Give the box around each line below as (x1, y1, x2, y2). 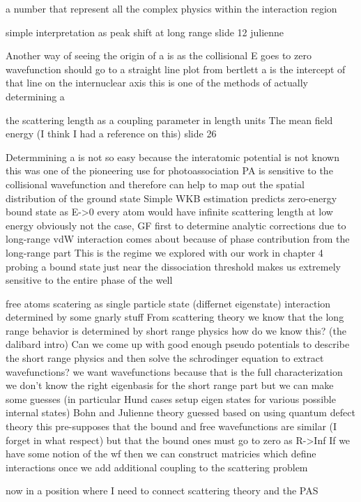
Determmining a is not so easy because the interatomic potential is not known (6, 149, 339, 164)
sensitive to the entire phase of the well (6, 273, 173, 287)
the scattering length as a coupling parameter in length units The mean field (6, 112, 333, 127)
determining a (6, 89, 65, 103)
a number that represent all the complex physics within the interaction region (6, 1, 337, 15)
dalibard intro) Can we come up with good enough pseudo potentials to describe (6, 337, 350, 351)
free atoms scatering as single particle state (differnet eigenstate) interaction (6, 296, 331, 310)
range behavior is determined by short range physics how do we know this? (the (6, 323, 347, 337)
